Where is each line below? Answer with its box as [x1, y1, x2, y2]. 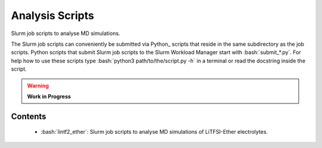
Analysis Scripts [11, 9, 95, 22]
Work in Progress [27, 93, 71, 100]
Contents [11, 111, 47, 121]
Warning [27, 82, 49, 89]
